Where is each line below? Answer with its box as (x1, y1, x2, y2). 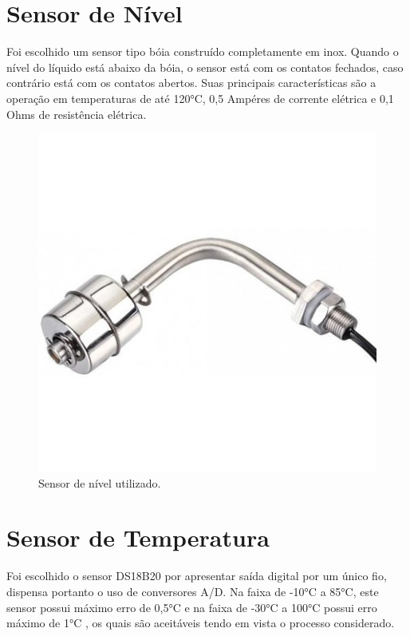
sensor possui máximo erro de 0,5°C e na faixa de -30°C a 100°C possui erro (6, 598, 377, 615)
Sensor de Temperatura (6, 521, 270, 554)
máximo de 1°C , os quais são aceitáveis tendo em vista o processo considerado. (6, 614, 395, 631)
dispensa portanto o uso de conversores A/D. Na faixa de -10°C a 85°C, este (6, 583, 379, 599)
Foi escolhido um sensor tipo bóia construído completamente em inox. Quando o (6, 43, 399, 60)
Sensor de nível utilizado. (38, 474, 161, 491)
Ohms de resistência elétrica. (6, 105, 147, 122)
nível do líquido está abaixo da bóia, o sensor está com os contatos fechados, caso (6, 58, 404, 75)
